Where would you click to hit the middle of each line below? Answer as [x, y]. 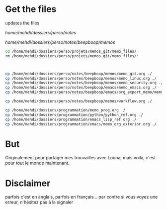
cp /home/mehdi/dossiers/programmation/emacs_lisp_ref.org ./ [71, 119]
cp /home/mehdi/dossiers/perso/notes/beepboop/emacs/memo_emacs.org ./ [81, 88]
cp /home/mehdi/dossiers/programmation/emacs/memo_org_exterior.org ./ [81, 124]
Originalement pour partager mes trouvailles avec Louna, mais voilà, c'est [81, 158]
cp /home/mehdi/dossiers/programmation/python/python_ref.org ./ [74, 115]
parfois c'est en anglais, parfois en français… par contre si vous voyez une [82, 197]
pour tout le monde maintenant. [37, 163]
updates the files [22, 23]
